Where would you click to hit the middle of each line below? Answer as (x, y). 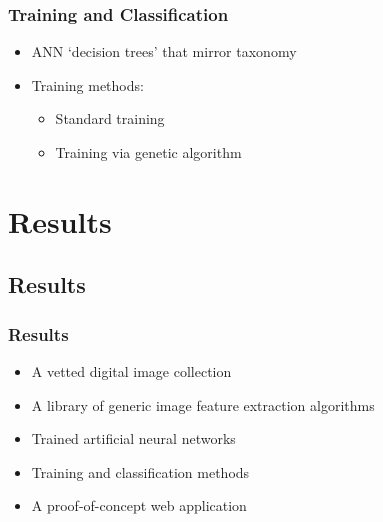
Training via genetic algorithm (148, 152)
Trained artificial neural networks (133, 438)
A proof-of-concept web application (139, 505)
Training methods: (87, 84)
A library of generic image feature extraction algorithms (203, 404)
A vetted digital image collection (131, 370)
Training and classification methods (140, 471)
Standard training (110, 118)
